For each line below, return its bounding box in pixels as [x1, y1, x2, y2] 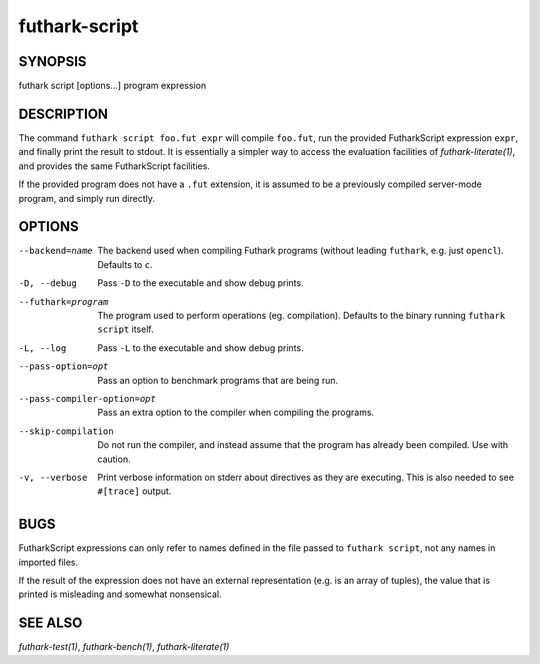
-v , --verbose [18, 471, 88, 483]
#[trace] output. [97, 485, 172, 497]
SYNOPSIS [18, 53, 87, 70]
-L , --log [18, 342, 67, 354]
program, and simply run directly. [18, 192, 155, 204]
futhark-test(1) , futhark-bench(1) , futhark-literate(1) [18, 641, 230, 653]
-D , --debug [18, 278, 77, 289]
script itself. [97, 323, 154, 335]
